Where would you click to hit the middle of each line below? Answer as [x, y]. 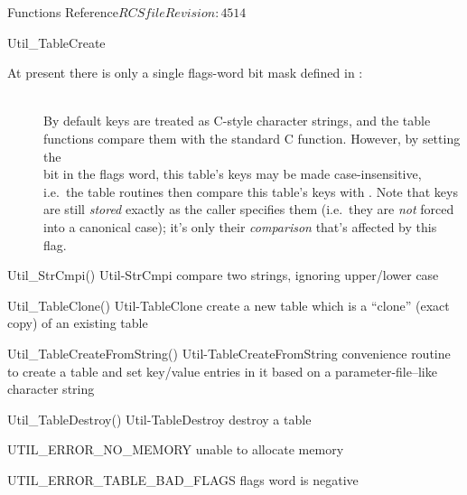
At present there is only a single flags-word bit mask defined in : [185, 73]
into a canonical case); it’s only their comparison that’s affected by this [240, 226]
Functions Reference [63, 12]
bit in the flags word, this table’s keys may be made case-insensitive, [233, 174]
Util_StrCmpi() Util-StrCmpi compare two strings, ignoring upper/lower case [223, 275]
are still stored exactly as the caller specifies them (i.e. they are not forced [249, 209]
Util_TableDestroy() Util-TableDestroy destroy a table [159, 419]
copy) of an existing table [78, 323]
